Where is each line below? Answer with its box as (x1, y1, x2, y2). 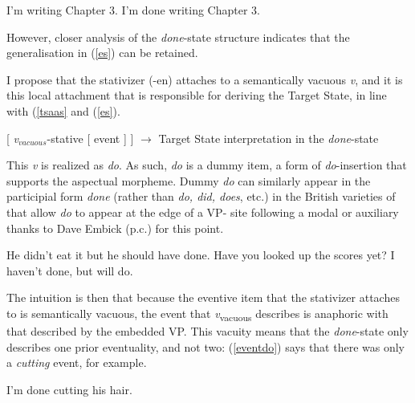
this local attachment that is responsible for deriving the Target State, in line (6, 87, 387, 104)
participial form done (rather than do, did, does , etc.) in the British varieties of (6, 188, 396, 205)
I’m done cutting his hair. (6, 381, 132, 397)
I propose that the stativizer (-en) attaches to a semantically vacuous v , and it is (6, 71, 403, 88)
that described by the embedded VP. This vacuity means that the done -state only (6, 323, 409, 340)
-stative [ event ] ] (47, 129, 134, 146)
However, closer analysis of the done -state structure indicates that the (6, 28, 350, 45)
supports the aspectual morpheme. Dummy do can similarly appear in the (6, 172, 371, 189)
